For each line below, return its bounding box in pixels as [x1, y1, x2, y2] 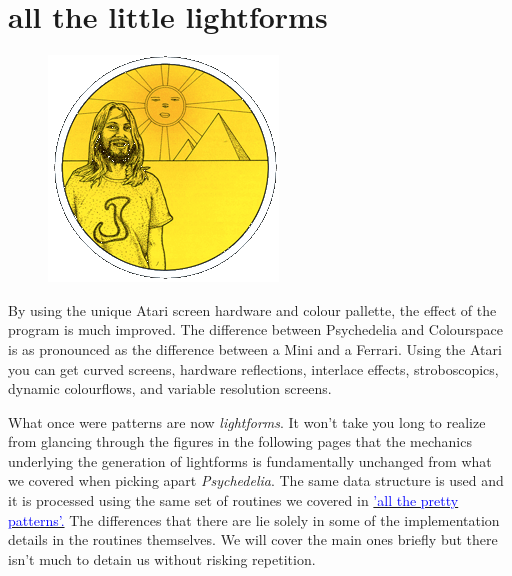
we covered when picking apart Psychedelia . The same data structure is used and [8, 470, 504, 491]
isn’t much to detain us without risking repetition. [8, 548, 316, 569]
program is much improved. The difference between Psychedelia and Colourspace [8, 319, 503, 340]
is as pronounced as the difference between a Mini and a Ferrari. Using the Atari [8, 338, 502, 359]
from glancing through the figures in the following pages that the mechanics [8, 431, 472, 452]
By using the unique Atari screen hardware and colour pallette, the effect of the [8, 299, 497, 320]
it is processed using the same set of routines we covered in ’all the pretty [8, 490, 459, 511]
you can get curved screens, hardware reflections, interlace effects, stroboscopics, [8, 358, 499, 379]
